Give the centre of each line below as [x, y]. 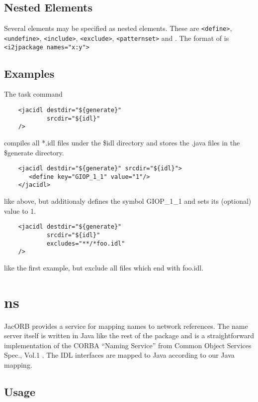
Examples [29, 73]
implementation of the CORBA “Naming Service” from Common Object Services [128, 345]
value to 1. [20, 210]
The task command [33, 94]
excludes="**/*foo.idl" [86, 243]
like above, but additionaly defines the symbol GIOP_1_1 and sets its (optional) [128, 201]
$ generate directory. [34, 152]
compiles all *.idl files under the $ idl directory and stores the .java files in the [122, 142]
